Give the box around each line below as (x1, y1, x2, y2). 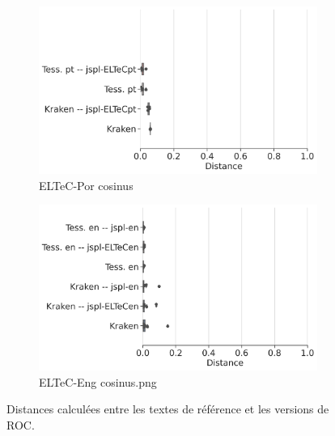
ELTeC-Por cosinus (39, 176, 134, 193)
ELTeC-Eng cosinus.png (39, 373, 157, 390)
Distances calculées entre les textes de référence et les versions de (6, 400, 329, 417)
